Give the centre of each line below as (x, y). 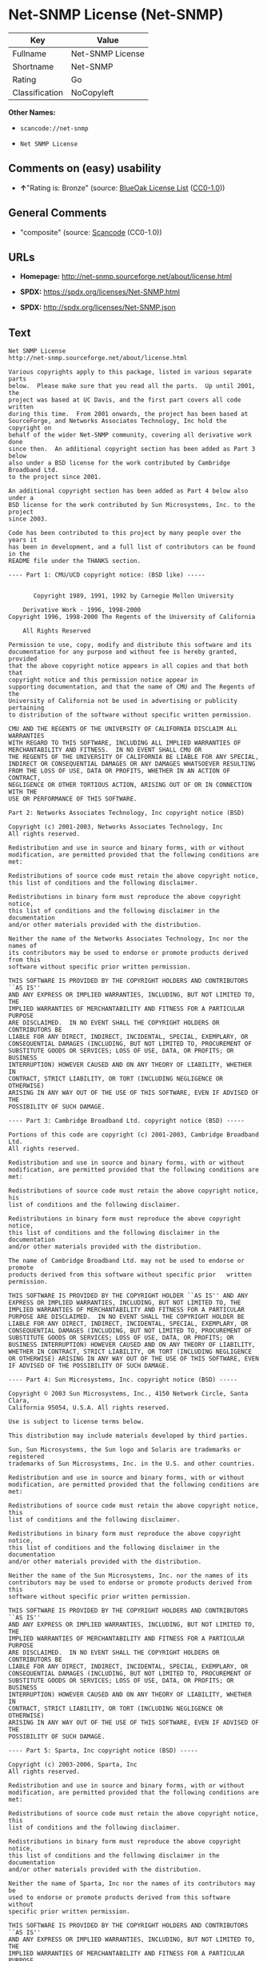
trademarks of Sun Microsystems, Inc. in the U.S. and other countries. (132, 1464)
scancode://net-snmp (54, 128)
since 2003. (28, 519)
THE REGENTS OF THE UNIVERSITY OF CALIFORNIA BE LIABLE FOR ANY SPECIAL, (134, 757)
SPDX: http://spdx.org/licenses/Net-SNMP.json (98, 308)
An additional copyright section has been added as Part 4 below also (128, 491)
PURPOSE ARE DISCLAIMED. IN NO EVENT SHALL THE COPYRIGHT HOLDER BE (127, 1317)
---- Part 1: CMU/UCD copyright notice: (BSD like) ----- (107, 575)
